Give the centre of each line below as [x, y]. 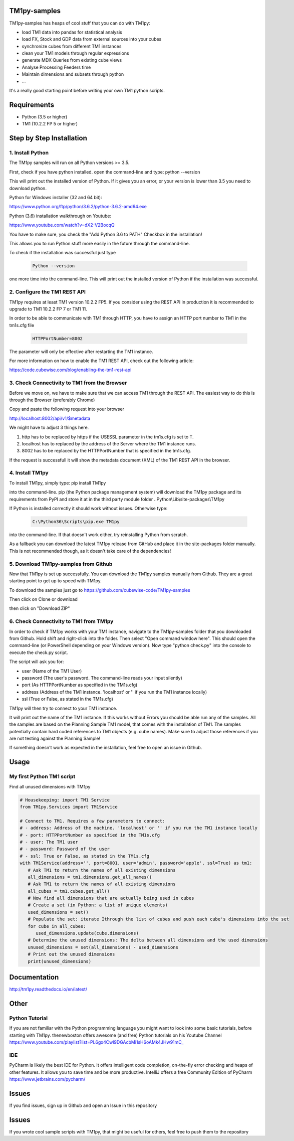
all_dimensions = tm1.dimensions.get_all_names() [90, 877]
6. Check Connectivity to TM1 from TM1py [61, 621]
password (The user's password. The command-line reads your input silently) [102, 678]
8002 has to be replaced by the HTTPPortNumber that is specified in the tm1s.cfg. [106, 451]
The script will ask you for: [37, 662]
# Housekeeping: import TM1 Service [65, 800]
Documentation [34, 977]
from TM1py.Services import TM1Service [69, 807]
